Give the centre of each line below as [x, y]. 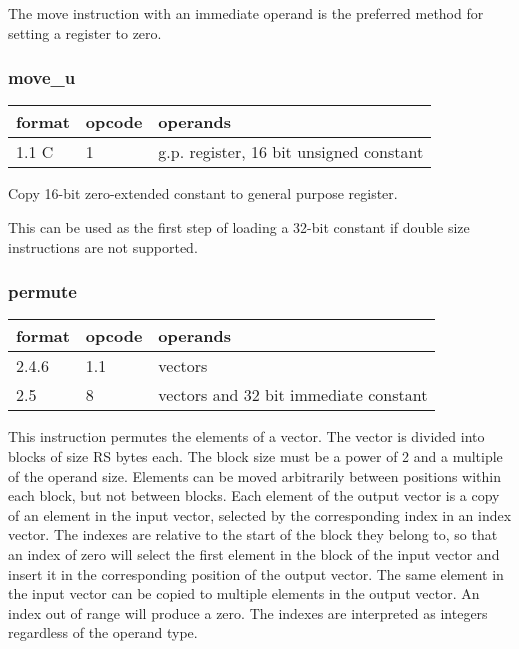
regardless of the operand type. [103, 632]
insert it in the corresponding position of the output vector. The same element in [256, 573]
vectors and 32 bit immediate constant [293, 395]
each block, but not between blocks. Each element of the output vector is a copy [254, 495]
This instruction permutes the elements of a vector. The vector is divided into [246, 436]
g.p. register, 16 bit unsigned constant [291, 152]
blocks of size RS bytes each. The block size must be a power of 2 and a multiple [255, 456]
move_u [42, 77]
